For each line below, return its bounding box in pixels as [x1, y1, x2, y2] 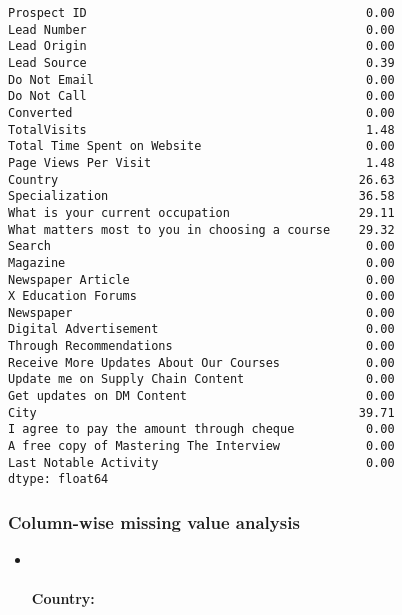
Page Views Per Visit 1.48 [8, 155, 395, 170]
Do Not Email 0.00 [8, 72, 395, 87]
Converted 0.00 [8, 105, 395, 120]
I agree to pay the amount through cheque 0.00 [8, 422, 395, 437]
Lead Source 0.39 [8, 55, 395, 70]
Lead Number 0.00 [8, 22, 395, 37]
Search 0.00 [8, 239, 395, 254]
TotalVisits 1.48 [8, 122, 395, 137]
